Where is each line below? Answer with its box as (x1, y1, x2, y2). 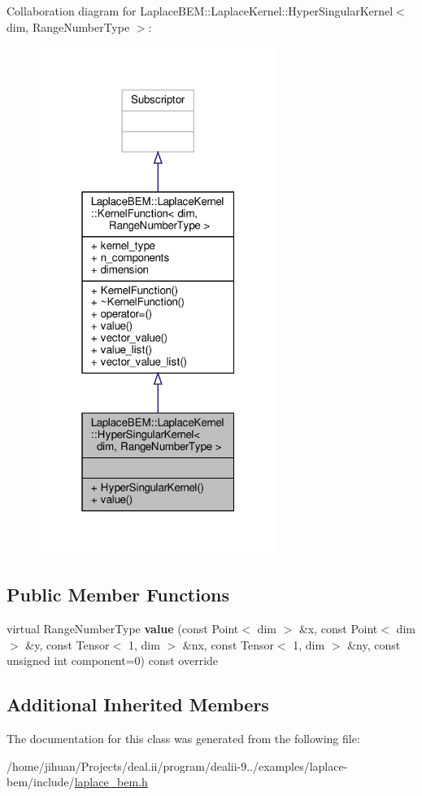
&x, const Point (298, 619, 378, 636)
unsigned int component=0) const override (7, 652, 219, 669)
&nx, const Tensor (182, 636, 274, 653)
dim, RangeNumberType (7, 18, 130, 35)
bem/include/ (7, 773, 75, 790)
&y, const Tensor (25, 636, 110, 653)
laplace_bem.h (74, 773, 148, 790)
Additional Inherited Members (7, 692, 269, 717)
